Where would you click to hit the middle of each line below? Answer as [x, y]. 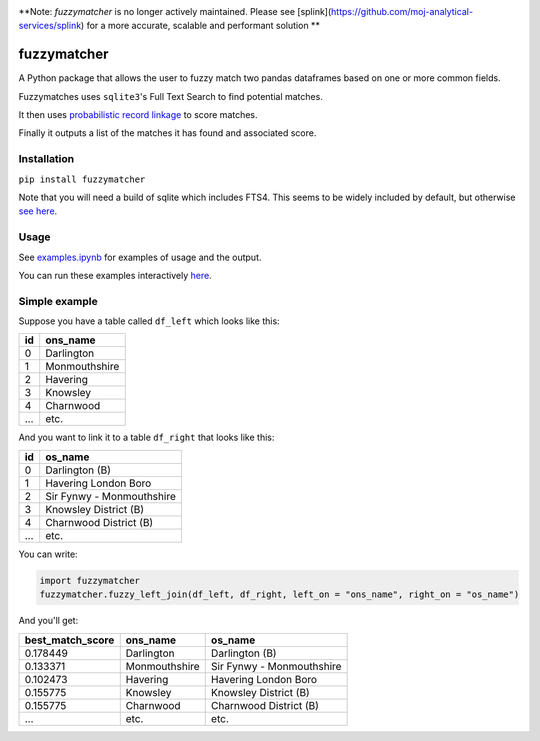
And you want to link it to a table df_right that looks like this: [146, 437]
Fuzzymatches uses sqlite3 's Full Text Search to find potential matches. [171, 96]
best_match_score [69, 640]
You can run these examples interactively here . [115, 275]
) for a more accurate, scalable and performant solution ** [200, 26]
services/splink [50, 26]
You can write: [48, 554]
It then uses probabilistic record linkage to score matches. [138, 115]
